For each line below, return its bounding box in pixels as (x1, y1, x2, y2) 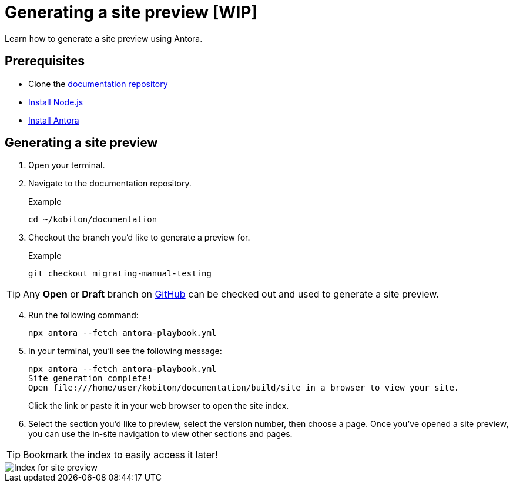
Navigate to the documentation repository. (28, 178, 192, 189)
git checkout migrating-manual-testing (28, 269, 212, 279)
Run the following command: (28, 310, 139, 321)
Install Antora (28, 115, 79, 125)
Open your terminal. (28, 160, 105, 171)
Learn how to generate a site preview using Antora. (5, 33, 203, 44)
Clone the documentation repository (28, 78, 168, 89)
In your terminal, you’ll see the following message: (28, 346, 222, 356)
